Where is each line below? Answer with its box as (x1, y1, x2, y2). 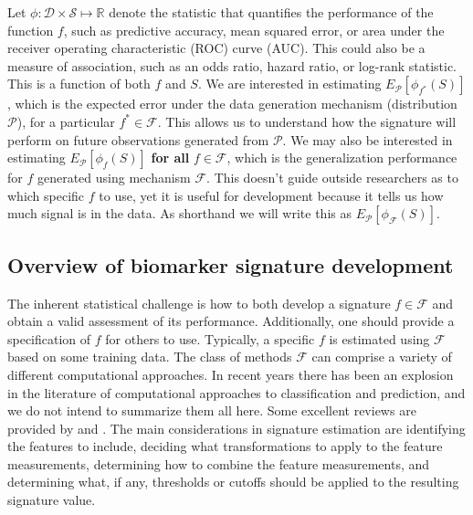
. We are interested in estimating (197, 74, 382, 93)
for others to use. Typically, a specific (105, 329, 315, 348)
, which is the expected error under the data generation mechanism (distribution (7, 94, 457, 113)
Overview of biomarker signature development (7, 250, 454, 279)
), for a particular (16, 111, 115, 131)
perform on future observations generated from (7, 130, 269, 149)
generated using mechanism (37, 168, 191, 187)
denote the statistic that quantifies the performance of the (109, 3, 434, 21)
